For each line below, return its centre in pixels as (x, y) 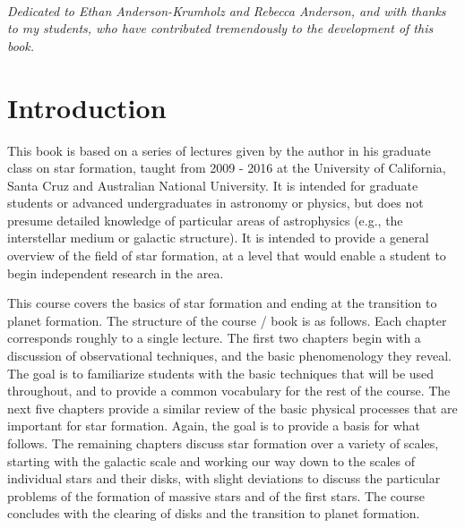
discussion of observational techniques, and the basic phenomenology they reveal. (229, 356)
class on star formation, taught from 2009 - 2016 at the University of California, (227, 168)
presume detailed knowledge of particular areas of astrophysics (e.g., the (205, 220)
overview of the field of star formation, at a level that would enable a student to (227, 255)
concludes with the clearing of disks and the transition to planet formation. (214, 513)
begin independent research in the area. (116, 273)
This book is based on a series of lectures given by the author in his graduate (219, 150)
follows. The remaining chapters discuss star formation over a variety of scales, (223, 443)
